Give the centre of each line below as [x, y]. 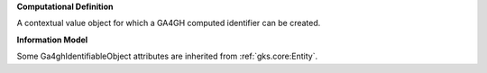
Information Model [52, 40]
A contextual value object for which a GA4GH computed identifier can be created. [169, 23]
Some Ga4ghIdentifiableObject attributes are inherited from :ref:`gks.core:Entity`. [167, 56]
